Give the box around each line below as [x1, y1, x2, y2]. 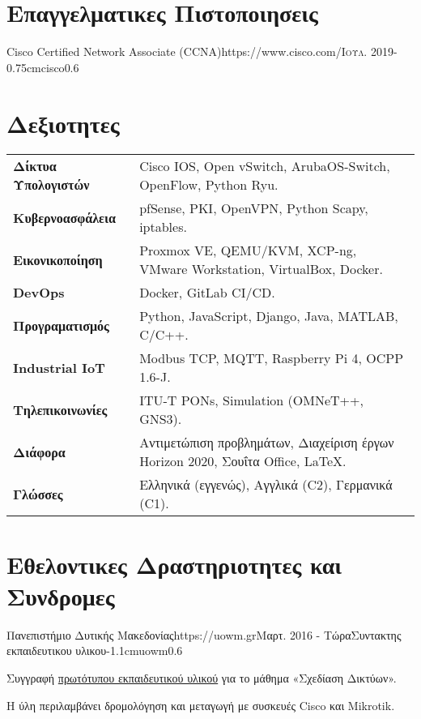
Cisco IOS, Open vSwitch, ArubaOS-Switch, [139, 156, 390, 176]
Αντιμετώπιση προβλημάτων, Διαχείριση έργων [139, 433, 394, 452]
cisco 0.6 [40, 58, 79, 75]
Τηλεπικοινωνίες [13, 400, 108, 419]
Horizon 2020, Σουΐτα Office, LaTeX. [139, 452, 347, 471]
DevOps [13, 283, 65, 302]
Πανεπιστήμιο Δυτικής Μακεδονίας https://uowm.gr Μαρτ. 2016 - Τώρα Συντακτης [6, 626, 402, 643]
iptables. [139, 217, 187, 237]
